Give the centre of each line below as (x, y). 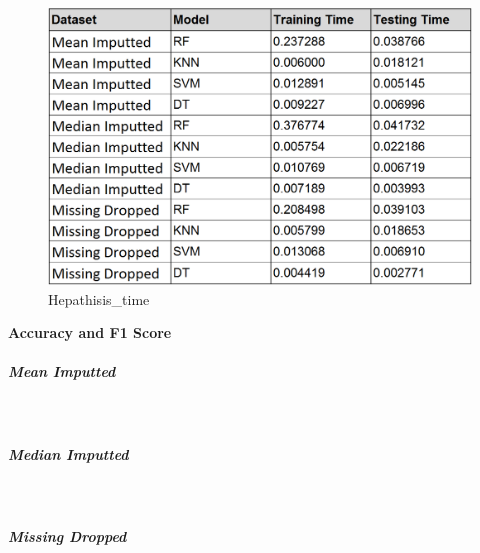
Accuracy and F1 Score (90, 332)
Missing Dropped (67, 535)
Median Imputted (68, 453)
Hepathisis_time (99, 298)
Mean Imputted (62, 371)
